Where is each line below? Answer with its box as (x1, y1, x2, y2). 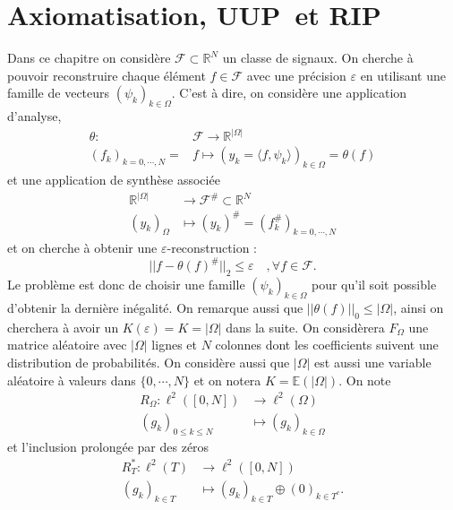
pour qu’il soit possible (311, 275, 437, 294)
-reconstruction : (167, 238, 257, 257)
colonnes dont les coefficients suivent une (215, 335, 439, 354)
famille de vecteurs (7, 83, 110, 102)
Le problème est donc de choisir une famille (7, 275, 245, 294)
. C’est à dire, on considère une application (171, 83, 407, 102)
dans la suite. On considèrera (226, 317, 385, 336)
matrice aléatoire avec (7, 335, 127, 354)
